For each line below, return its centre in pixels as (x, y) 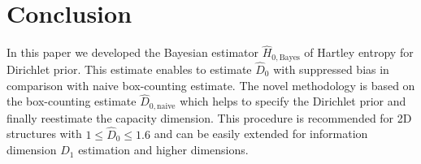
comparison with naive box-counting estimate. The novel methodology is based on (211, 85)
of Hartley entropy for (359, 52)
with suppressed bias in (331, 69)
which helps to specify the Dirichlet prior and (293, 101)
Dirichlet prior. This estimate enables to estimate (129, 69)
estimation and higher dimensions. (163, 150)
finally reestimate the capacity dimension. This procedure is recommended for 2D (209, 117)
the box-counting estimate (72, 101)
